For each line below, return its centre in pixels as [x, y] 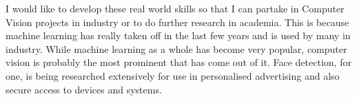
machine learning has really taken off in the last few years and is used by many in [178, 35]
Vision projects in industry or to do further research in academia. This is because [177, 22]
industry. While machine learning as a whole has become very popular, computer [176, 48]
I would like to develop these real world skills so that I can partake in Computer [175, 8]
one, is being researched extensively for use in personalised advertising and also [173, 75]
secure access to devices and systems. [84, 89]
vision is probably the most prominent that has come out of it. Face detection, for [178, 62]
